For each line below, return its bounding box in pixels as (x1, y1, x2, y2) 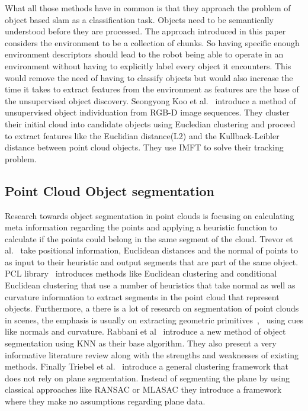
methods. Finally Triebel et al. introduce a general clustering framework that (5, 360, 288, 373)
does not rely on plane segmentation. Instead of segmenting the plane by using (5, 371, 290, 384)
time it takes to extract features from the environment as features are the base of (5, 83, 299, 95)
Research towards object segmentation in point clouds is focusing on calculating (5, 209, 294, 221)
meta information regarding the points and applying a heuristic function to (5, 221, 277, 233)
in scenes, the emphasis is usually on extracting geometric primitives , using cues (5, 313, 304, 326)
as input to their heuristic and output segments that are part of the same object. (5, 255, 299, 268)
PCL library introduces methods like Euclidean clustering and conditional (5, 267, 277, 280)
